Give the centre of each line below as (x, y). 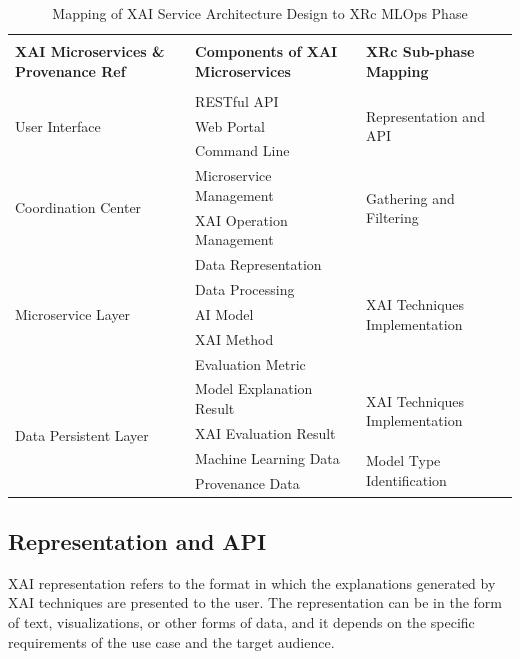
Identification (406, 479)
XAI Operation (241, 219)
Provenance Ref (70, 70)
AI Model (224, 313)
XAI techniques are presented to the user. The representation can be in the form (255, 602)
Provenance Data (247, 482)
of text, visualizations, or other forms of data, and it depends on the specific (241, 622)
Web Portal (230, 125)
